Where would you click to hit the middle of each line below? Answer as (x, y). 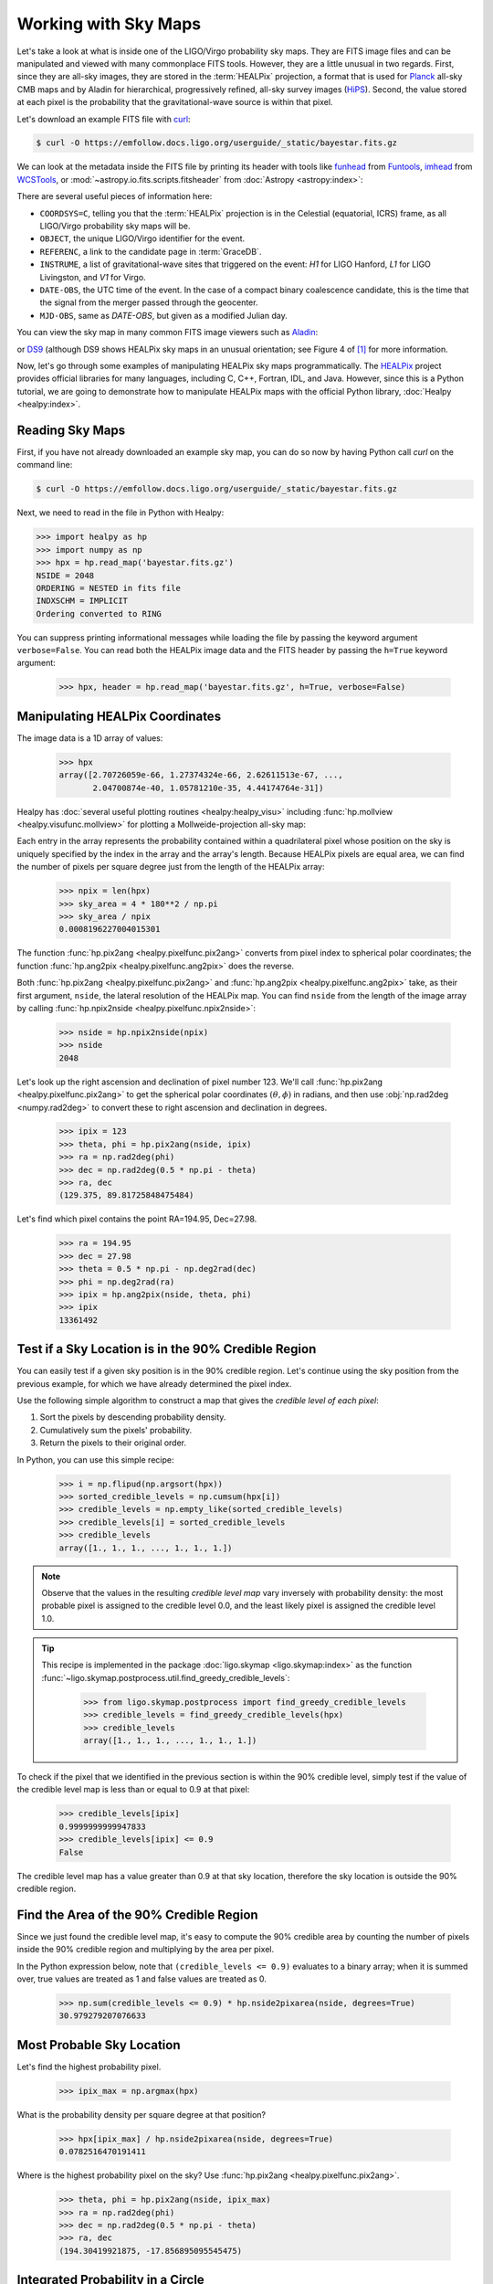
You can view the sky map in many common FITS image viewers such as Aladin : (168, 333)
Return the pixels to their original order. (113, 1443)
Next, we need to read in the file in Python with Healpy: (121, 513)
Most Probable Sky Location (99, 2045)
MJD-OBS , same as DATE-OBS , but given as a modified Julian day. (163, 315)
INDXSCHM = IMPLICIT (82, 601)
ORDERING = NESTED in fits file (109, 588)
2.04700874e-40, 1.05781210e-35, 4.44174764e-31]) (208, 788)
